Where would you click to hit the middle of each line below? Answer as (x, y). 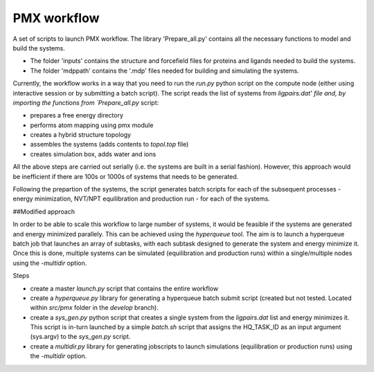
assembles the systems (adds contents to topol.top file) (109, 145)
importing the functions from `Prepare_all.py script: (86, 102)
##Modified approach (44, 212)
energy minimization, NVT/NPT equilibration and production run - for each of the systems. (141, 199)
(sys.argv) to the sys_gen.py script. (80, 337)
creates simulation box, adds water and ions (93, 154)
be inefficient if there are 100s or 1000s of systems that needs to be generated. (126, 176)
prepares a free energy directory (77, 115)
